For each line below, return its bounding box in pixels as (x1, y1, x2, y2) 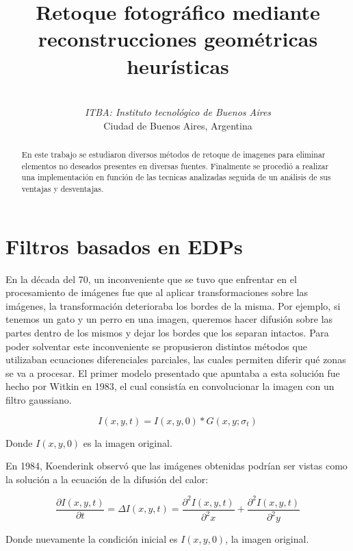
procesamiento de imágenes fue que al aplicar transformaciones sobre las (5, 285, 309, 299)
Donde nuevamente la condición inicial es (5, 532, 178, 546)
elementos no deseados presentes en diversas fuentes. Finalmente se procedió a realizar (21, 160, 329, 171)
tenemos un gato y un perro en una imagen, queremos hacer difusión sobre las (5, 312, 333, 326)
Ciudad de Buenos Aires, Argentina (103, 118, 252, 132)
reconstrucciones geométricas (38, 25, 318, 53)
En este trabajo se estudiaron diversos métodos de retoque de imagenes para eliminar (21, 149, 326, 160)
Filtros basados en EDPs (5, 232, 243, 260)
